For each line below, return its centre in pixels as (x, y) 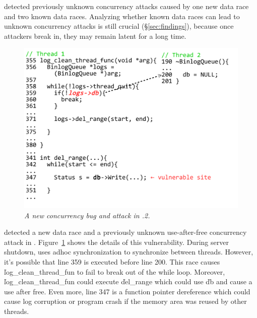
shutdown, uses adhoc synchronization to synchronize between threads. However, (129, 252)
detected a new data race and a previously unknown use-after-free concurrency (125, 232)
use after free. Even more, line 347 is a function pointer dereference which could (127, 291)
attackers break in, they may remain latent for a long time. (95, 36)
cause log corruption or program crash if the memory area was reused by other (125, 301)
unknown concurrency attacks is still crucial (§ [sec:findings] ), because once (119, 26)
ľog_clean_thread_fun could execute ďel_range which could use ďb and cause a (128, 281)
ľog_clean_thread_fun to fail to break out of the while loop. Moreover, (115, 271)
